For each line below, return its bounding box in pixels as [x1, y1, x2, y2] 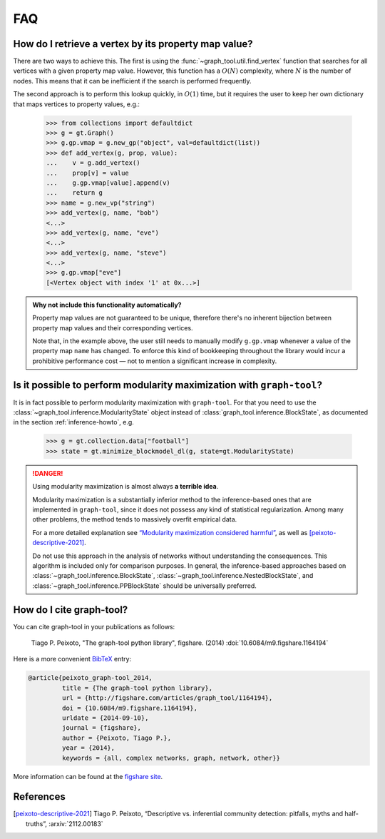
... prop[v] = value [46, 168, 130, 177]
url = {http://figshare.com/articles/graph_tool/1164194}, [61, 694, 273, 702]
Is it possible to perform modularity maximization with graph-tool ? [13, 379, 322, 391]
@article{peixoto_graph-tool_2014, [28, 674, 153, 682]
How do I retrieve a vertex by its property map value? [13, 38, 253, 50]
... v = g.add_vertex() [46, 159, 140, 167]
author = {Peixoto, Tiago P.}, [61, 733, 171, 742]
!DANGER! [32, 469, 63, 477]
